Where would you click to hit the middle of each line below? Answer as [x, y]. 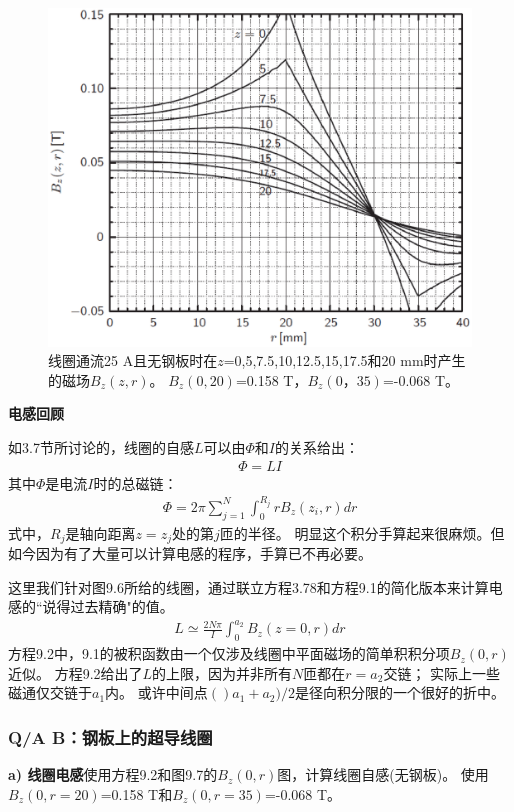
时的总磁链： [135, 482]
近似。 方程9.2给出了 [75, 672]
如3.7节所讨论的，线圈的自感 [101, 447]
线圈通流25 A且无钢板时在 [133, 360]
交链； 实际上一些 [442, 672]
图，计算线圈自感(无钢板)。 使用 [383, 774]
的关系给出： [316, 447]
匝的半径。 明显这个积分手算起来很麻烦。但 [362, 532]
